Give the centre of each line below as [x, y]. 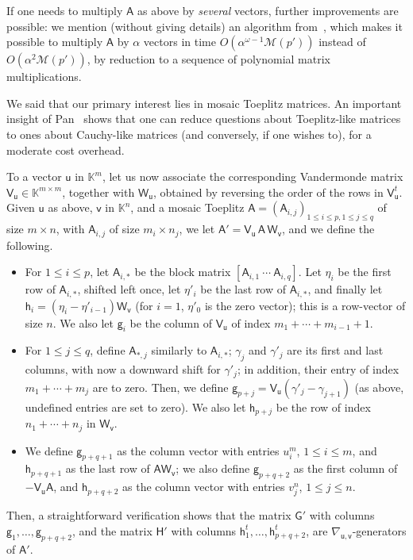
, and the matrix [112, 530]
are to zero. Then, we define [160, 387]
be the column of [171, 322]
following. [30, 245]
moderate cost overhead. [66, 150]
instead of [342, 42]
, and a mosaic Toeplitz [187, 207]
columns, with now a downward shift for [123, 369]
